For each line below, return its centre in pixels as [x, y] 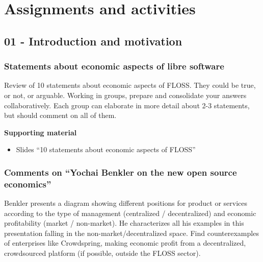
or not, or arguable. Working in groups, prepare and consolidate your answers [125, 95]
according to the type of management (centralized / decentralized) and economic [130, 213]
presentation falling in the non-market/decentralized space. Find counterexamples [131, 233]
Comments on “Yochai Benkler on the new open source [121, 172]
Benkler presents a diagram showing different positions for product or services [126, 203]
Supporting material [41, 132]
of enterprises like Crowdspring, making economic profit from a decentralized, [125, 243]
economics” [28, 184]
